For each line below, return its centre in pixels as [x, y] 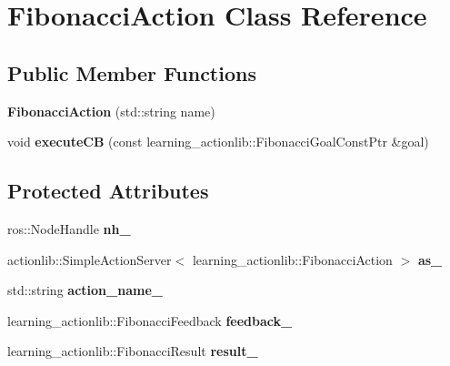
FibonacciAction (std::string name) [111, 111]
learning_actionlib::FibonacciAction [292, 259]
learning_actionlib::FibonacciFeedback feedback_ [150, 320]
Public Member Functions [132, 72]
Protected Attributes [108, 191]
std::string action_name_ [85, 290]
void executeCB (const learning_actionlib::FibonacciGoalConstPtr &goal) [218, 142]
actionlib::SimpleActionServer [90, 259]
